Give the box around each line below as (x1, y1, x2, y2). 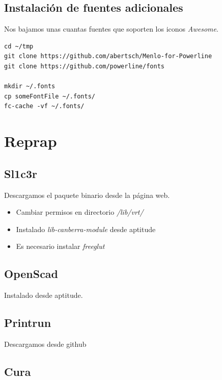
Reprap (4, 131, 57, 151)
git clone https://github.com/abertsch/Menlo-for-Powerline (4, 53, 212, 60)
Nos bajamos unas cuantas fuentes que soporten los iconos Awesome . (4, 23, 218, 34)
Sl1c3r (4, 165, 37, 181)
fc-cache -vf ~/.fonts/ (4, 103, 85, 110)
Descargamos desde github (4, 338, 87, 349)
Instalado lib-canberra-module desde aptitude (16, 223, 156, 234)
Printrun (4, 315, 51, 331)
